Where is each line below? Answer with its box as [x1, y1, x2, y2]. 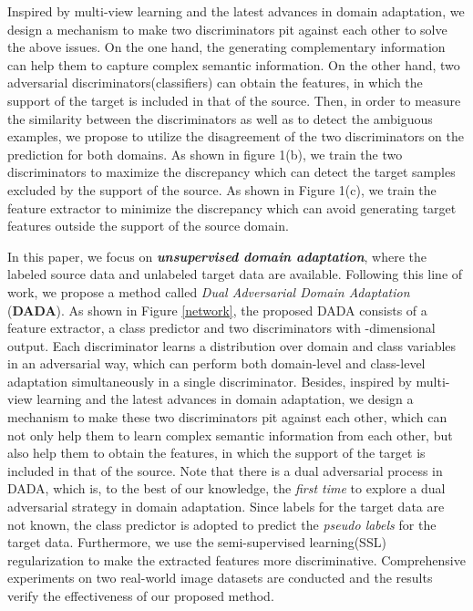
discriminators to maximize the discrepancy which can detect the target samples [7, 162, 456, 181]
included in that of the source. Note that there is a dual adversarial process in [7, 461, 443, 480]
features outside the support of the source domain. [7, 216, 289, 235]
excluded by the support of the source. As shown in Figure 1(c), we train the [7, 180, 437, 199]
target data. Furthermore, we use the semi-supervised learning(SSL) [7, 533, 386, 552]
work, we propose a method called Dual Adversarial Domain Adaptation [7, 282, 410, 301]
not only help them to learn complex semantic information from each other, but [7, 425, 453, 444]
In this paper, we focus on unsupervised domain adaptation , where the [7, 246, 427, 265]
